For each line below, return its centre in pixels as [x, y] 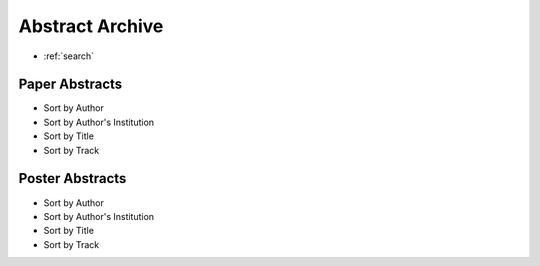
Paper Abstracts [70, 84]
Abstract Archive [91, 26]
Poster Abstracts [72, 178]
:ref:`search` [69, 56]
